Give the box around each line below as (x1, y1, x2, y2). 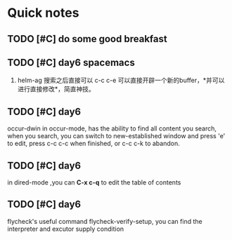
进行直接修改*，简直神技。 (17, 85, 95, 93)
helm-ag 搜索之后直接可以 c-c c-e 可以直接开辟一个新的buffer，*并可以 (17, 76, 225, 85)
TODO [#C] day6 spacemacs (7, 56, 135, 68)
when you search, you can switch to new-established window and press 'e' (7, 132, 226, 140)
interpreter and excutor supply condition (7, 225, 124, 233)
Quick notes (7, 5, 79, 21)
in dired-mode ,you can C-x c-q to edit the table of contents (7, 178, 181, 187)
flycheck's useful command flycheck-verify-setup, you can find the (7, 217, 202, 225)
